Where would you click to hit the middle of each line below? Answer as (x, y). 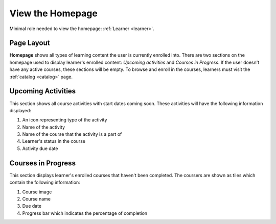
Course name (37, 198)
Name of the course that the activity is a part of (72, 134)
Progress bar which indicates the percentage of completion (85, 213)
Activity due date (40, 148)
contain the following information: (45, 182)
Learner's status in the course (54, 141)
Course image (37, 192)
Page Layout (30, 43)
